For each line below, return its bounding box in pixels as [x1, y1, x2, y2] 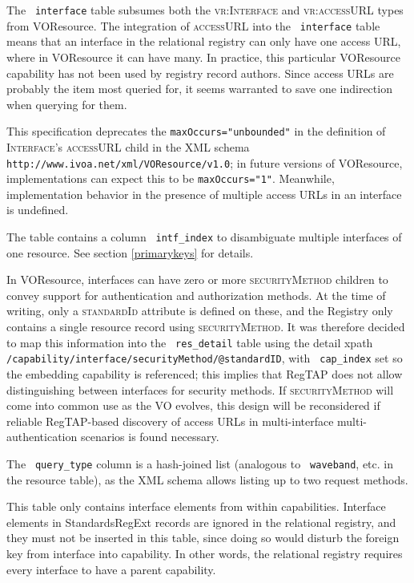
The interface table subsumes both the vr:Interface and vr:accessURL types [6, 2, 404, 18]
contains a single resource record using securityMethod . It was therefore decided [6, 318, 405, 335]
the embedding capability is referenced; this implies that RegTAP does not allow [6, 365, 403, 382]
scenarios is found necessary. [80, 428, 219, 445]
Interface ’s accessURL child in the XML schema [6, 138, 250, 155]
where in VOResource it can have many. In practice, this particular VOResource [6, 48, 400, 65]
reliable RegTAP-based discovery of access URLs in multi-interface [6, 412, 334, 429]
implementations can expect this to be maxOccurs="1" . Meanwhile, [6, 170, 335, 187]
